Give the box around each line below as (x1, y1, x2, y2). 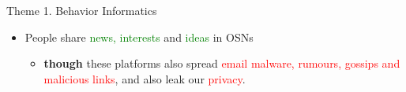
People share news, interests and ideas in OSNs (24, 28, 254, 45)
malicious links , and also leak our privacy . (43, 70, 246, 86)
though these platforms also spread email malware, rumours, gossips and (43, 55, 400, 72)
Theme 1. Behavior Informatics (6, 2, 157, 18)
